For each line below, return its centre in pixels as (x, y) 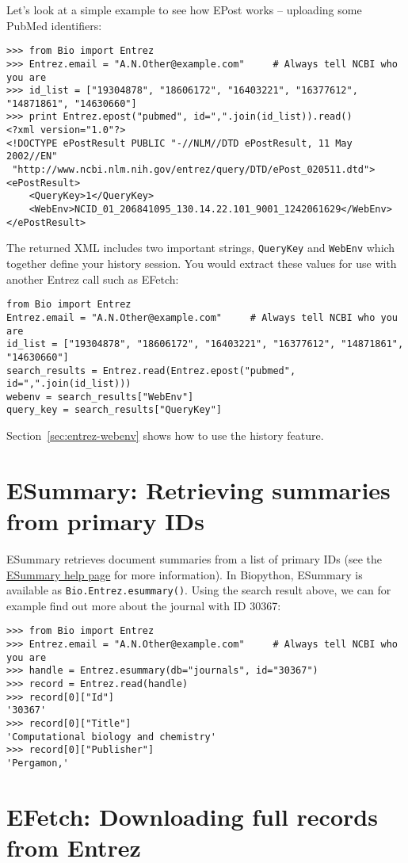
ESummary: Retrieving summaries (198, 489)
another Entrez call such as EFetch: (93, 279)
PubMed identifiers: (54, 25)
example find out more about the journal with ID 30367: (144, 605)
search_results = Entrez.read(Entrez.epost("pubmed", (151, 370)
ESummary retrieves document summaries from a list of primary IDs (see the (194, 559)
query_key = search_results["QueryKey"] (114, 410)
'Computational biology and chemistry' (111, 737)
